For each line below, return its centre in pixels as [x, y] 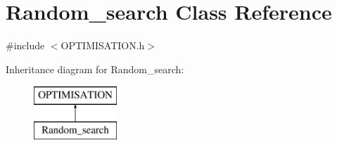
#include [25, 45]
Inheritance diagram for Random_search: [95, 69]
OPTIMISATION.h [103, 45]
